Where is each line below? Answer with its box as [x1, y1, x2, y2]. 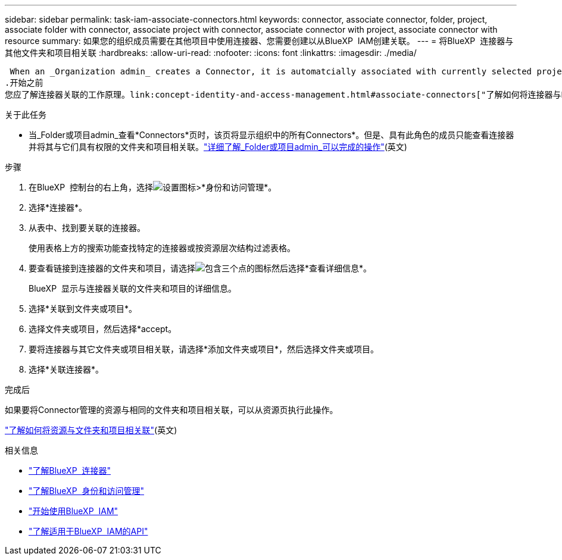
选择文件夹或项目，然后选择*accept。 [29, 324, 177, 334]
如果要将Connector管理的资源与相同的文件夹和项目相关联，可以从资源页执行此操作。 [5, 405, 338, 415]
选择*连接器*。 [29, 202, 88, 212]
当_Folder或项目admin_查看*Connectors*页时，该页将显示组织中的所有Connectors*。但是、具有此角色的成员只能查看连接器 [29, 130, 514, 140]
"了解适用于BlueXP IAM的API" [29, 526, 148, 536]
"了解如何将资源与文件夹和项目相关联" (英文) [5, 425, 177, 435]
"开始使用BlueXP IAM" [29, 506, 118, 516]
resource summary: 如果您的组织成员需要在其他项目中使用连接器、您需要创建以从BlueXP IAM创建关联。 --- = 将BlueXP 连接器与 [5, 36, 514, 46]
